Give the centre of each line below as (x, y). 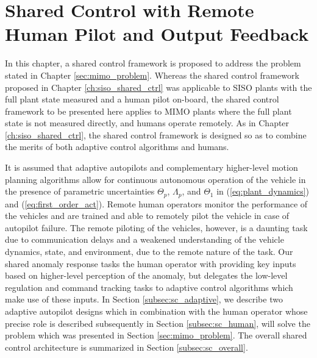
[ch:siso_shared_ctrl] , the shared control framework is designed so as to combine (156, 134)
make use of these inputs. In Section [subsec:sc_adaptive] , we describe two (144, 299)
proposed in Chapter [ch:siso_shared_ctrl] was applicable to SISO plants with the (158, 87)
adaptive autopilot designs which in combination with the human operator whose (156, 311)
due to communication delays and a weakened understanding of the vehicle (144, 239)
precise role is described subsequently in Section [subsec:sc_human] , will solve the (158, 323)
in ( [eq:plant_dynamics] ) (263, 191)
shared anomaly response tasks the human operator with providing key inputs (151, 263)
